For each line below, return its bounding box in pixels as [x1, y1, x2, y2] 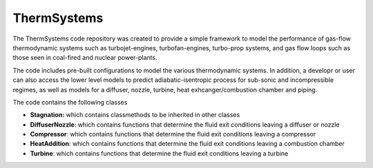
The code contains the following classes [12, 98, 128, 106]
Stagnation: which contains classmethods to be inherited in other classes [30, 111, 240, 119]
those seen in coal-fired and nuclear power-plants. [12, 54, 157, 62]
